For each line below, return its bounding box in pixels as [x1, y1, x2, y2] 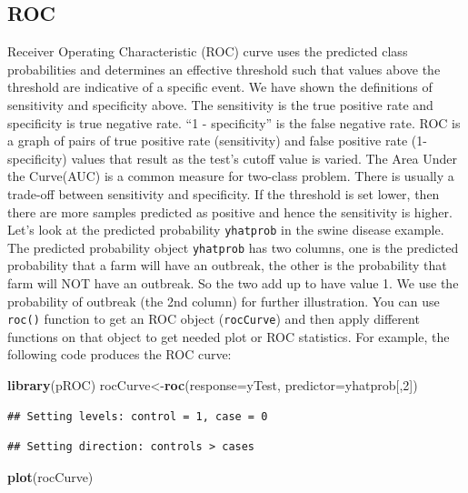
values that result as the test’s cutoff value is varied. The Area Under [71, 148, 457, 167]
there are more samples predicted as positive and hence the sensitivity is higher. [7, 202, 453, 221]
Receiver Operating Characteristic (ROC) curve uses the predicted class [7, 42, 408, 61]
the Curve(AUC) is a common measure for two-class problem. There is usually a [7, 166, 454, 186]
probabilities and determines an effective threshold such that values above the [7, 59, 441, 78]
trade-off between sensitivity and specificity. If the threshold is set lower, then [7, 184, 440, 203]
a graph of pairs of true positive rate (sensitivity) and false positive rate [7, 131, 408, 150]
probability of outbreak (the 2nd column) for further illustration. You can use [7, 291, 440, 310]
